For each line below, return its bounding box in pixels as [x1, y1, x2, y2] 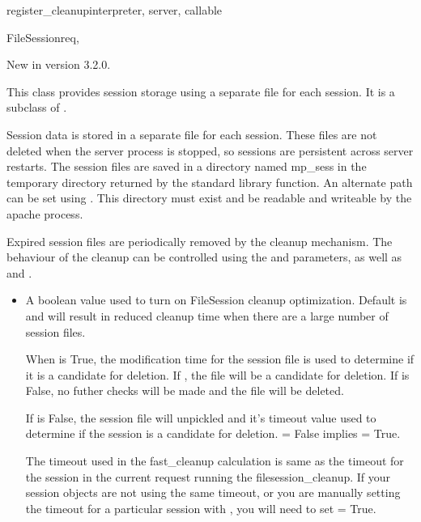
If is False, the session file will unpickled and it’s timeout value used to [25, 409, 376, 426]
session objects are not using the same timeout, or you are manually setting [25, 484, 401, 501]
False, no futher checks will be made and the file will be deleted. [25, 382, 344, 399]
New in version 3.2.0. [6, 56, 111, 73]
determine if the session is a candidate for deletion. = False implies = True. [25, 425, 401, 442]
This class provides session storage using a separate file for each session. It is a [6, 83, 395, 100]
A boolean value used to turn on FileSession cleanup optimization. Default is [25, 291, 407, 308]
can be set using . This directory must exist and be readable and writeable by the [6, 189, 412, 206]
